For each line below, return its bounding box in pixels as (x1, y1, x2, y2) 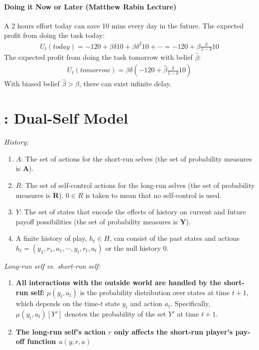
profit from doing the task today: (4, 30, 105, 40)
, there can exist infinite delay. (79, 78, 172, 89)
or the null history (105, 242, 161, 253)
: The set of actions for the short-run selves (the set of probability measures (21, 153, 252, 164)
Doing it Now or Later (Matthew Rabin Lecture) (4, 1, 177, 11)
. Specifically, (170, 298, 211, 309)
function (27, 336, 56, 347)
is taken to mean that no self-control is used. (85, 189, 222, 200)
